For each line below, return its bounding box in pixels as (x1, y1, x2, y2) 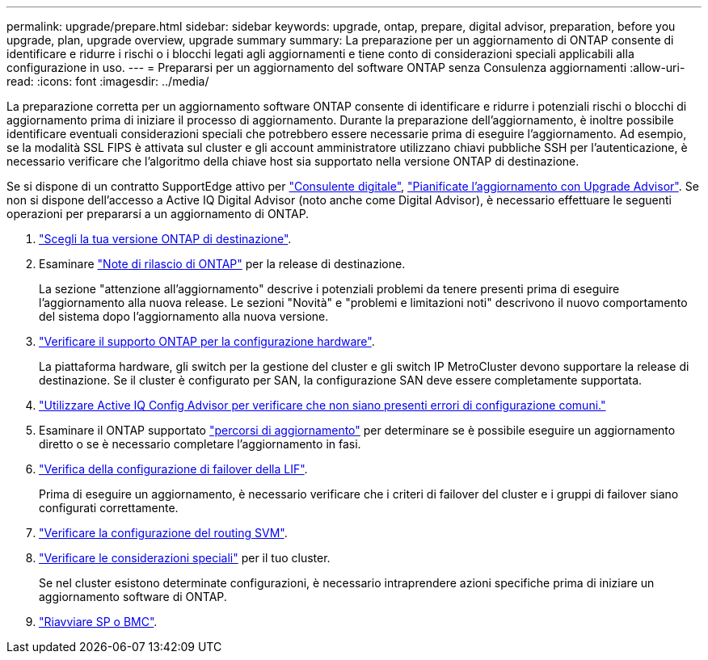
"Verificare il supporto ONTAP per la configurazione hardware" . (39, 334, 375, 348)
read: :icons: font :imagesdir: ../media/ (6, 74, 209, 88)
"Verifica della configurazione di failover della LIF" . (39, 462, 308, 476)
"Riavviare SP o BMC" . (39, 615, 158, 628)
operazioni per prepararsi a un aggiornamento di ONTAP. (6, 207, 310, 221)
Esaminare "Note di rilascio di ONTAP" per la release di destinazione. (39, 257, 406, 271)
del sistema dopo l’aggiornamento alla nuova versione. (39, 309, 329, 323)
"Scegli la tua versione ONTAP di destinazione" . (39, 232, 292, 246)
